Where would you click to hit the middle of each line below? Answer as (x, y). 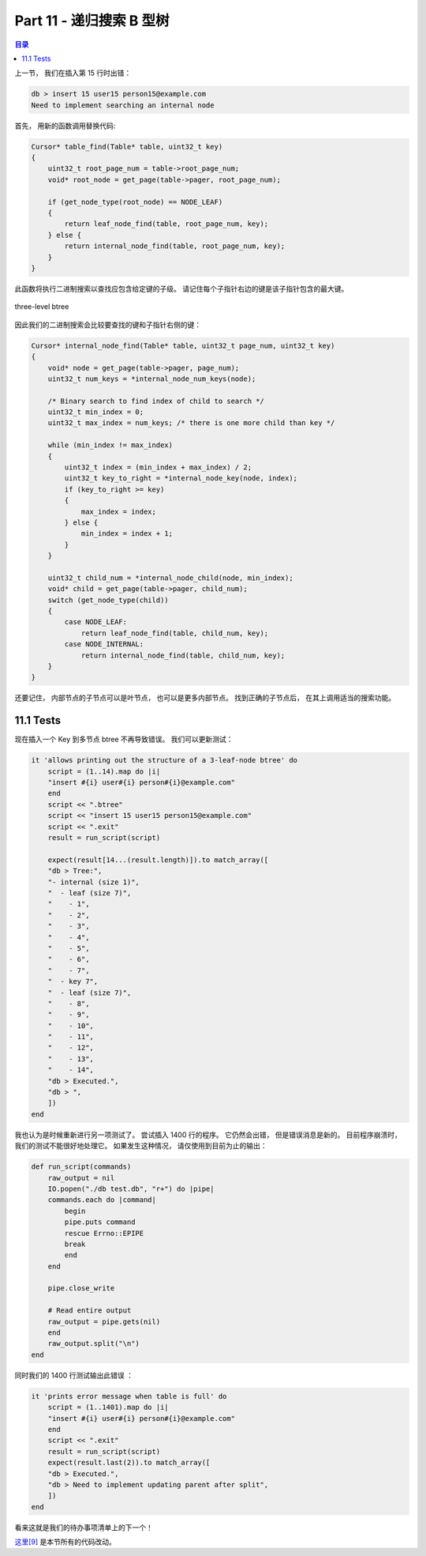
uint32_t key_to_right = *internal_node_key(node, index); (181, 478)
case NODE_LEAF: (96, 622)
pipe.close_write (81, 1289)
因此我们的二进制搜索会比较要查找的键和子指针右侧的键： (108, 325)
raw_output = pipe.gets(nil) (104, 1321)
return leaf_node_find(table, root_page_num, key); (166, 224)
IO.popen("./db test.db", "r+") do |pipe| (131, 1189)
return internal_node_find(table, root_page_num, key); (175, 246)
